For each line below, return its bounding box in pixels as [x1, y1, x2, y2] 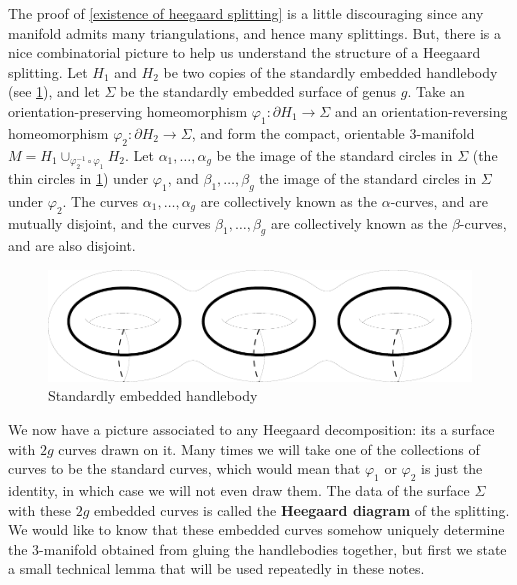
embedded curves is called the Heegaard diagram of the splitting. [94, 499, 510, 520]
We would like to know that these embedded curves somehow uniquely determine [8, 519, 505, 540]
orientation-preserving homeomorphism [8, 100, 248, 121]
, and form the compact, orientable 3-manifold [191, 122, 475, 143]
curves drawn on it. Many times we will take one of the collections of [58, 438, 480, 459]
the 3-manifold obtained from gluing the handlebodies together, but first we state [8, 538, 507, 559]
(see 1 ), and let [8, 81, 100, 102]
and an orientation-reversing [334, 100, 508, 121]
